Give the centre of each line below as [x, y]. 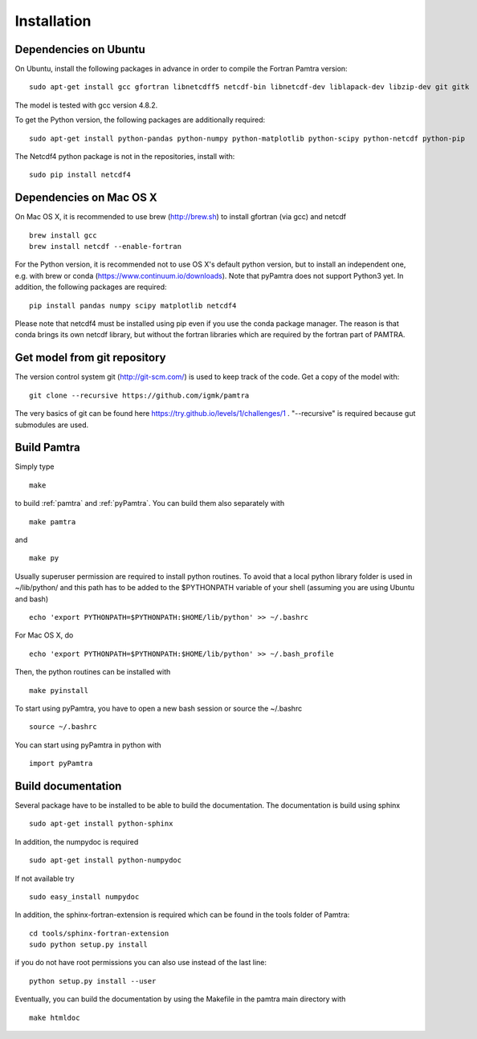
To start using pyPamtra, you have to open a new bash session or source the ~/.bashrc [159, 708]
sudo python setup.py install [89, 945]
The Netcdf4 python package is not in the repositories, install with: [125, 157]
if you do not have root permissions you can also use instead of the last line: [141, 963]
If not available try [45, 878]
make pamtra [53, 522]
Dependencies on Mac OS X [86, 198]
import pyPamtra [61, 764]
